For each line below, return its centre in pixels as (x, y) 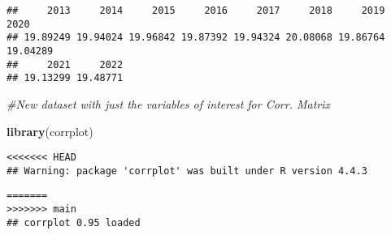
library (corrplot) (50, 131)
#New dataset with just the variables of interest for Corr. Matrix (169, 103)
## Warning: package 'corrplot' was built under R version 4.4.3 (187, 171)
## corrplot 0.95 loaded (74, 222)
